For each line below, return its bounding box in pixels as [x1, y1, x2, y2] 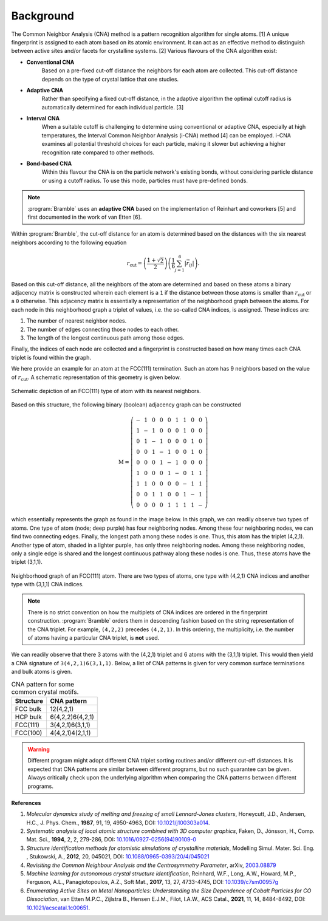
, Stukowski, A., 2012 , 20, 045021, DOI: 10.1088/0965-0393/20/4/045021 [26, 853, 210, 860]
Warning [27, 745, 50, 753]
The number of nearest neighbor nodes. [26, 317, 127, 324]
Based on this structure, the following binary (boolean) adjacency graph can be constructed [11, 401, 241, 408]
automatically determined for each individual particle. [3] [41, 103, 184, 111]
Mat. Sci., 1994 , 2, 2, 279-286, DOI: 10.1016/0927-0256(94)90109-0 [26, 836, 197, 843]
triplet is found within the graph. [11, 354, 91, 361]
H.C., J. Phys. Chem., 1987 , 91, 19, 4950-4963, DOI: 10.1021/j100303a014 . [26, 819, 210, 826]
